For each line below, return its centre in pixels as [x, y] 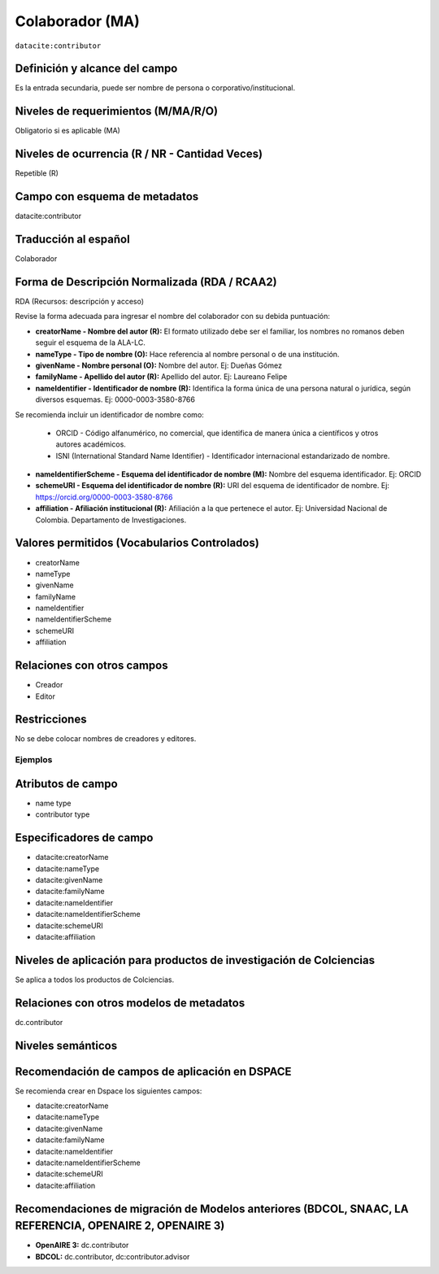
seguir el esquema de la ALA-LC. [90, 342]
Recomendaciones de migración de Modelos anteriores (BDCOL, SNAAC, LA [212, 1209]
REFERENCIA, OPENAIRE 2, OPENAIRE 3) [120, 1226]
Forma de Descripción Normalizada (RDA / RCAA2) [146, 282]
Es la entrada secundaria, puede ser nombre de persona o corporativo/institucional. [155, 88]
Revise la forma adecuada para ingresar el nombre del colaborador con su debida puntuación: [173, 316]
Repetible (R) [37, 173]
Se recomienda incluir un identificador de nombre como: [110, 414]
